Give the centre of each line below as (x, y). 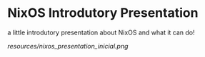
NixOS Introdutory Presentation (103, 13)
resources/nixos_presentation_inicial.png (68, 46)
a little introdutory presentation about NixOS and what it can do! (101, 32)
